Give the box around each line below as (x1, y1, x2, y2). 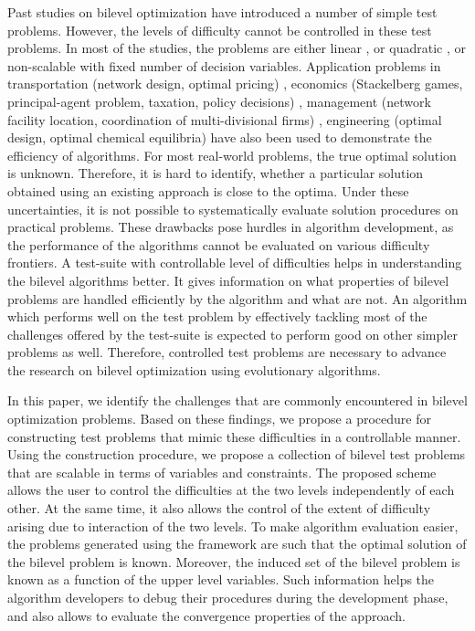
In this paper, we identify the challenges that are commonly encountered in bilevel (7, 391, 468, 410)
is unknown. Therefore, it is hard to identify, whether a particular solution (7, 163, 424, 183)
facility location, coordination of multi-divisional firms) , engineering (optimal (7, 110, 442, 129)
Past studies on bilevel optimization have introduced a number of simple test (7, 3, 438, 21)
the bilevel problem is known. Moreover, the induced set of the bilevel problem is (7, 552, 460, 571)
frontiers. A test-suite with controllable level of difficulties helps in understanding (7, 253, 462, 272)
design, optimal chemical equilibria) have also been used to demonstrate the (7, 128, 432, 147)
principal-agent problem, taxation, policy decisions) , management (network (7, 91, 431, 110)
